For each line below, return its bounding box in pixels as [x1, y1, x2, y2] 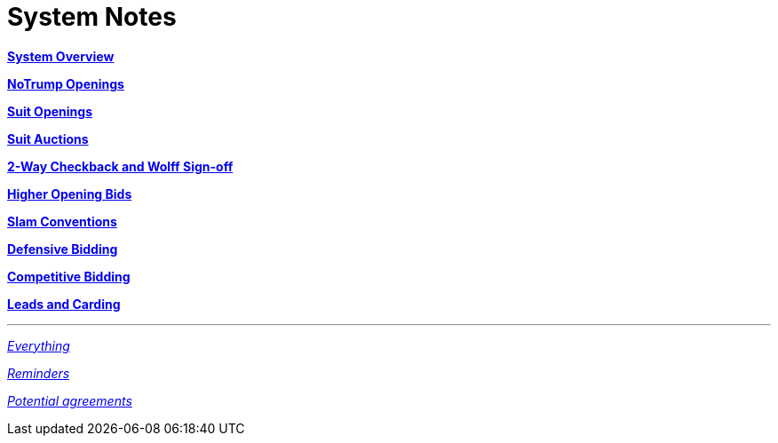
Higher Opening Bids [7, 186, 132, 202]
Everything [7, 337, 70, 353]
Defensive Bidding [7, 241, 118, 257]
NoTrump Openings [7, 75, 124, 91]
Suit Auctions [7, 131, 89, 146]
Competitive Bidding [7, 268, 131, 284]
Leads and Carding [7, 296, 121, 312]
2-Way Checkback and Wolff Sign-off [7, 158, 234, 174]
